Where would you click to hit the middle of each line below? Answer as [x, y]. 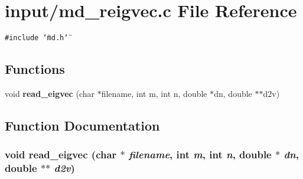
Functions [35, 69]
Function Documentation [82, 125]
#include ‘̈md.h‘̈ [37, 38]
